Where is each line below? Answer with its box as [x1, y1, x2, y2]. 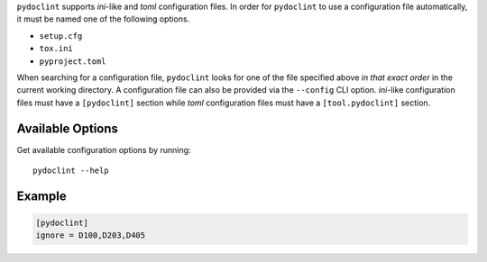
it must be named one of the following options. [16, 14, 190, 24]
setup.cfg [39, 31, 83, 41]
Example [16, 188, 67, 203]
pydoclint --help [32, 166, 109, 176]
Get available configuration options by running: [16, 144, 191, 155]
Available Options [16, 121, 119, 136]
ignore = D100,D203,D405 [35, 230, 146, 240]
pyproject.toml [39, 56, 107, 67]
